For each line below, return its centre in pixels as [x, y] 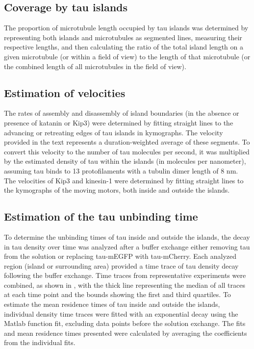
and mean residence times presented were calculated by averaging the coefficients [126, 333]
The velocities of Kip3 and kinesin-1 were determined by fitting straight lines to [124, 180]
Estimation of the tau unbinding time [101, 216]
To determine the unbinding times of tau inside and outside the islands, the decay [127, 237]
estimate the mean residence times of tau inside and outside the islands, [112, 304]
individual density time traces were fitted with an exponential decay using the [121, 313]
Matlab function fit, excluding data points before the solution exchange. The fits [125, 323]
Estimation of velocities [65, 92]
